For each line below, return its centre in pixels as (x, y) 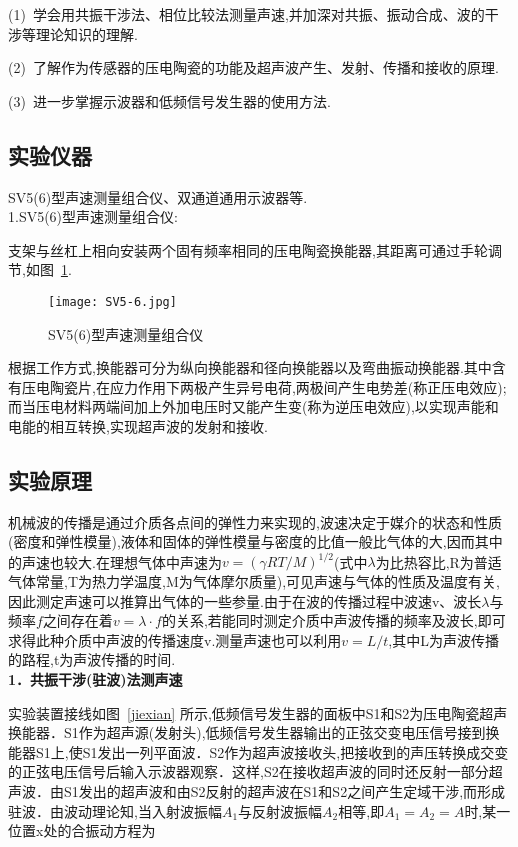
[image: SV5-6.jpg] (112, 301)
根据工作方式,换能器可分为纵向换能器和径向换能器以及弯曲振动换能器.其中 (250, 367)
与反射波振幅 (280, 810)
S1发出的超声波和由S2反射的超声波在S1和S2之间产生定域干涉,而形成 (284, 791)
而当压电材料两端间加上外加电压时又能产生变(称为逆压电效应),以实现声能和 (253, 406)
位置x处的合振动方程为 (82, 830)
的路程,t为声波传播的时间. (92, 659)
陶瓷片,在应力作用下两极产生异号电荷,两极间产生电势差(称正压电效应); (278, 386)
